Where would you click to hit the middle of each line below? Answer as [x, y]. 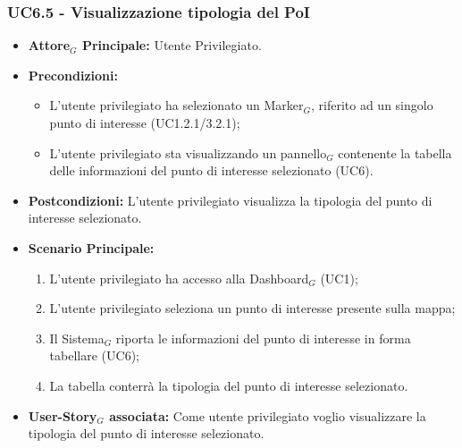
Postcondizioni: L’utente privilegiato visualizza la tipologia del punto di [230, 200]
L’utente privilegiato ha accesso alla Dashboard [179, 278]
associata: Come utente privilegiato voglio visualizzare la [268, 415]
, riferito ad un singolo [372, 105]
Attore [49, 45]
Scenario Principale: [91, 247]
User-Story [63, 415]
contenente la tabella [395, 152]
